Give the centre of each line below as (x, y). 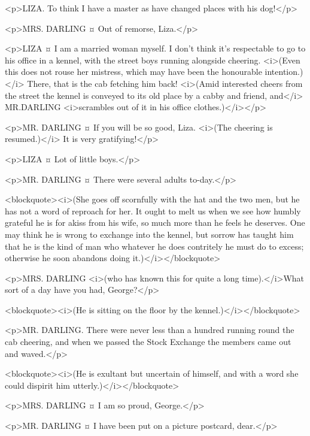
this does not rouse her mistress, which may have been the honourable (133, 72)
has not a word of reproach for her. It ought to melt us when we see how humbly (153, 211)
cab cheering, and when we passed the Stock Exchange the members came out (148, 342)
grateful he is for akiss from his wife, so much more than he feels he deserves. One (155, 222)
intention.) (284, 72)
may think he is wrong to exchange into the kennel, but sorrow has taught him (149, 234)
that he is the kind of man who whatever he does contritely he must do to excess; (154, 246)
